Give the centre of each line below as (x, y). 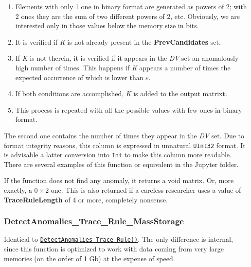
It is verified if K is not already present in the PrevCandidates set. (118, 42)
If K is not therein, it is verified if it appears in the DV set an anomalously (127, 58)
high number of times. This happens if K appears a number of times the (123, 67)
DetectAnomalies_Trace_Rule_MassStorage (94, 221)
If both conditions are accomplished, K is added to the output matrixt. (121, 93)
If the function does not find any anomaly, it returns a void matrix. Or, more (119, 180)
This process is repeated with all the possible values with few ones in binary (129, 109)
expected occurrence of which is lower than (79, 77)
